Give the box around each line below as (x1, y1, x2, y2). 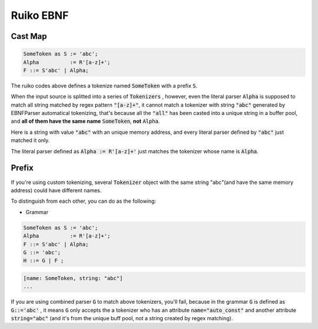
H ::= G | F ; (23, 257, 64, 264)
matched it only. (11, 137, 50, 144)
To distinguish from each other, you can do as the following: (11, 198, 156, 205)
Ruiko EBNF (11, 9, 69, 22)
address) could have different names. (11, 186, 102, 194)
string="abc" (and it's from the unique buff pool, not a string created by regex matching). (11, 315, 233, 322)
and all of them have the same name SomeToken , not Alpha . (11, 118, 160, 125)
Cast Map (11, 31, 47, 41)
